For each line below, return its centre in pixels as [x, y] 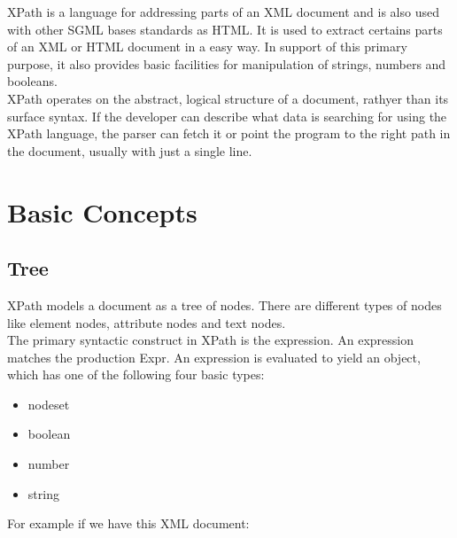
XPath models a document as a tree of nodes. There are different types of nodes [225, 304]
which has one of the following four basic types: [136, 374]
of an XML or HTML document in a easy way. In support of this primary [207, 47]
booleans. [32, 81]
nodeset [49, 404]
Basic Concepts [102, 211]
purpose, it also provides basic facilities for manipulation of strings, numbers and [227, 63]
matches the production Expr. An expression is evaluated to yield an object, [214, 357]
